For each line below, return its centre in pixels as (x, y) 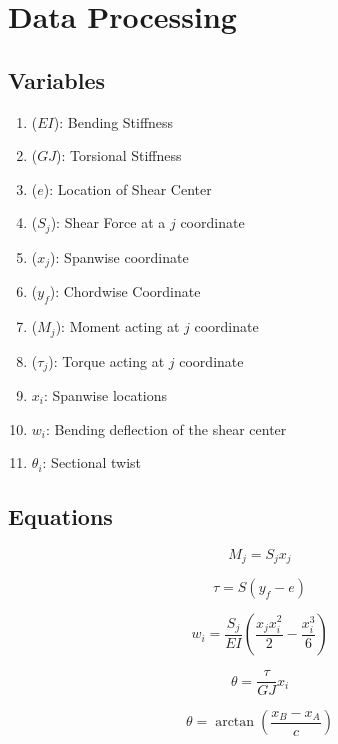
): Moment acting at (117, 326)
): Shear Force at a (108, 222)
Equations (60, 516)
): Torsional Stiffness (119, 155)
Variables (57, 79)
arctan (235, 722)
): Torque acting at (106, 360)
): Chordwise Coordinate (125, 291)
